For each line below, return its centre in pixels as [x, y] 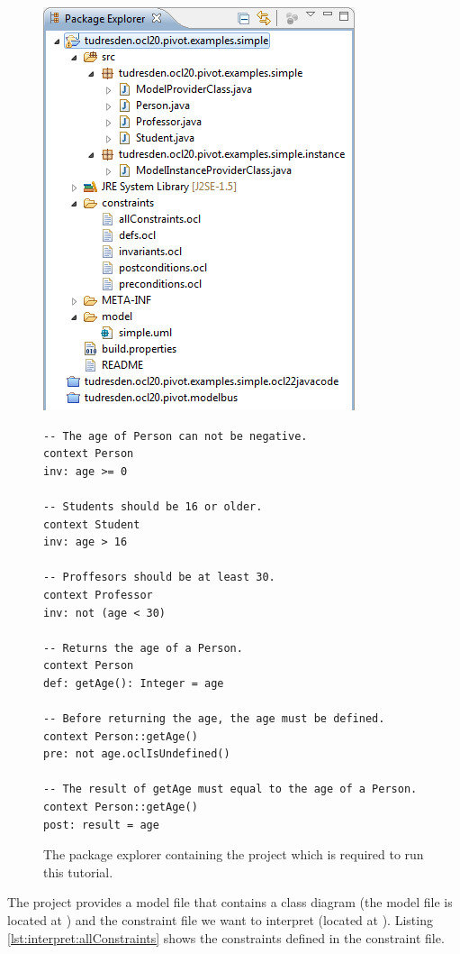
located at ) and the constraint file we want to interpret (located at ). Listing [220, 920]
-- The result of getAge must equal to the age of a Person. [230, 789]
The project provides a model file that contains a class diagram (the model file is [230, 902]
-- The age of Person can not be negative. [176, 436]
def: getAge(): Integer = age [134, 683]
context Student [92, 524]
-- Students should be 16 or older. [153, 506]
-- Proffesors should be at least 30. [159, 578]
